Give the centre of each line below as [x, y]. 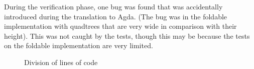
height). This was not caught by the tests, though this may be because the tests [127, 35]
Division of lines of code [61, 62]
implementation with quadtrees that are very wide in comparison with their [120, 26]
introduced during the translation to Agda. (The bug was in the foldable [116, 16]
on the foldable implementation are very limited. [79, 45]
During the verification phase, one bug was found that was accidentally [113, 6]
